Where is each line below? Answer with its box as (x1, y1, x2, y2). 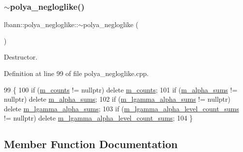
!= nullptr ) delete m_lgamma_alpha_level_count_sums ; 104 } (4, 113, 193, 123)
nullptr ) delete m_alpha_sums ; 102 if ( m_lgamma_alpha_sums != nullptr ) (4, 94, 230, 104)
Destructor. (4, 52, 38, 62)
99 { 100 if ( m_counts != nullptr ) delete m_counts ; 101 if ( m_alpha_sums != (4, 84, 238, 94)
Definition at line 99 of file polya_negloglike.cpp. (4, 68, 149, 78)
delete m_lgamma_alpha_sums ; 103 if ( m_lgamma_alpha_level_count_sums (4, 103, 239, 113)
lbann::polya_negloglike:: (4, 19, 78, 30)
